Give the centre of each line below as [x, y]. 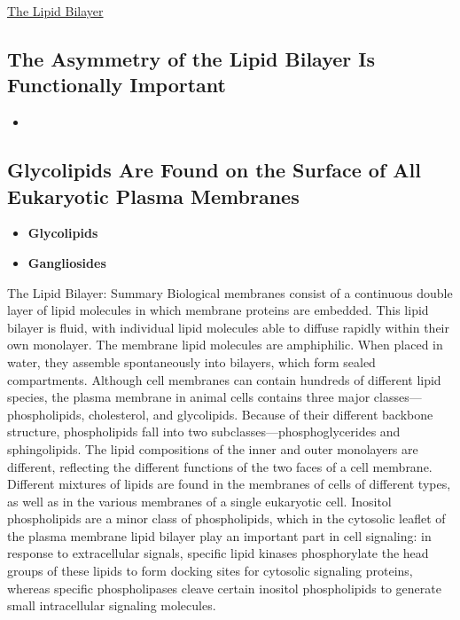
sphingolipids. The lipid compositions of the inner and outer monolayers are [213, 448]
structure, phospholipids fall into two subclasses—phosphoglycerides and [204, 432]
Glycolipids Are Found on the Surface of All [214, 170]
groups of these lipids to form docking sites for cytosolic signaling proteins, [210, 571]
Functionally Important [117, 85]
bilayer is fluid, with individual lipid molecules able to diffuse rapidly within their [228, 327]
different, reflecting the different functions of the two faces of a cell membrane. [220, 466]
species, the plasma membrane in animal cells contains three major [189, 397]
